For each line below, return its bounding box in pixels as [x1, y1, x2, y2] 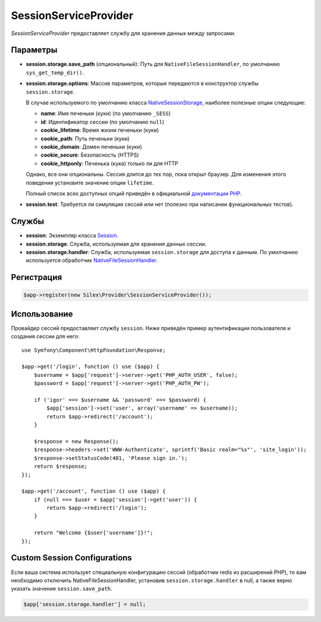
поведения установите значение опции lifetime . [26, 179, 154, 186]
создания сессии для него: [11, 333, 80, 340]
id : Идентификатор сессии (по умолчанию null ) [40, 118, 165, 125]
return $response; [33, 463, 88, 470]
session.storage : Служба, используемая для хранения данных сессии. [26, 240, 207, 247]
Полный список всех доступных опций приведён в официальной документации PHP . [26, 190, 242, 197]
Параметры [11, 45, 58, 55]
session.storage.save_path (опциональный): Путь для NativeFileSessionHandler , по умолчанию [26, 61, 281, 68]
